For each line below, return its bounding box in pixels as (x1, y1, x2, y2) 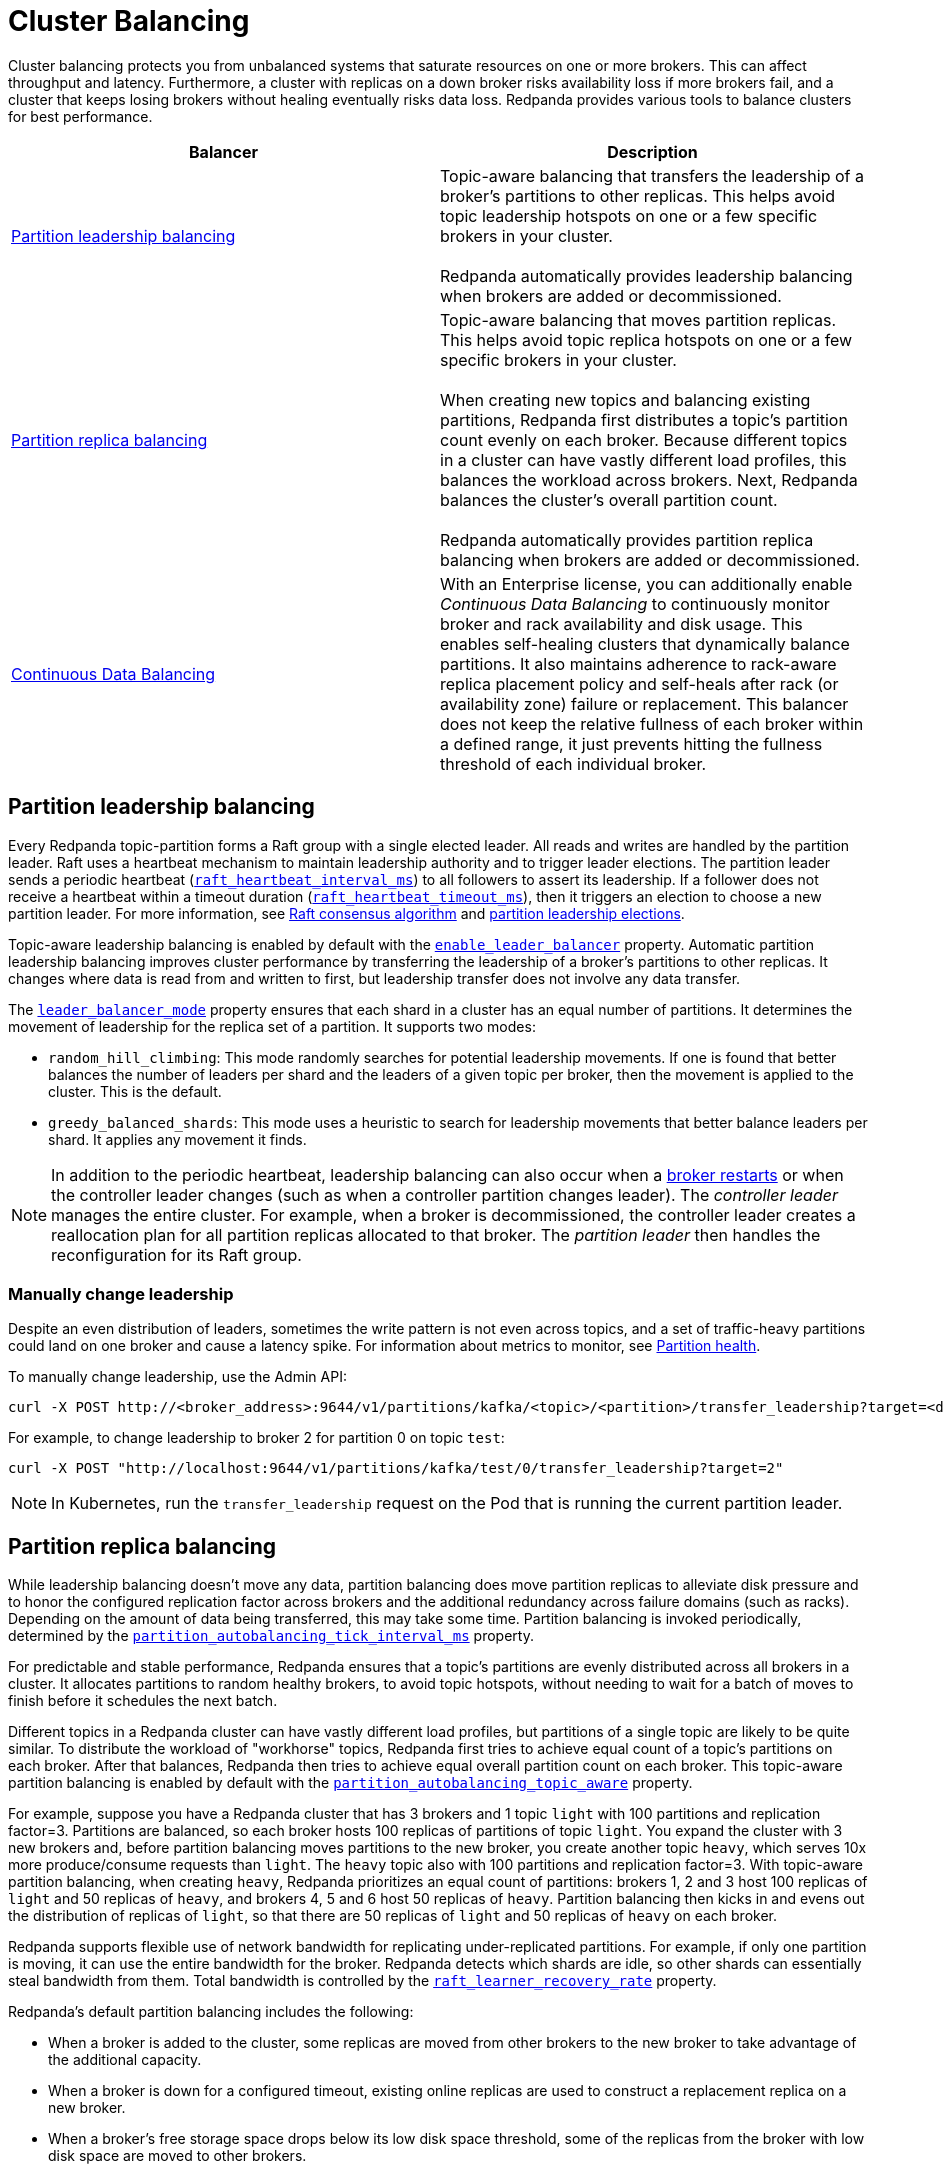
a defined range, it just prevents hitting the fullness (440, 733, 823, 754)
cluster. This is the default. (48, 1082, 222, 1100)
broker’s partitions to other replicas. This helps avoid (440, 185, 835, 206)
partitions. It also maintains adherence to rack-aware (440, 653, 837, 674)
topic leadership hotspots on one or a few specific (440, 205, 818, 226)
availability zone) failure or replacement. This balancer (440, 693, 849, 714)
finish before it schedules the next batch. (8, 1692, 278, 1710)
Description (607, 141, 698, 162)
